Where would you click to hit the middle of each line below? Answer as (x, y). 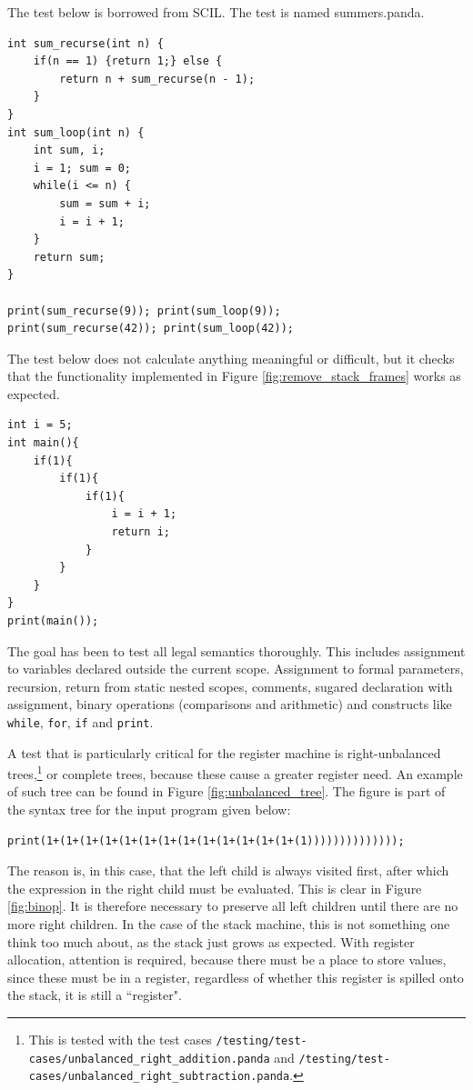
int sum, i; (69, 150)
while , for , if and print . (81, 721)
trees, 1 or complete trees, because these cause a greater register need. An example (235, 772)
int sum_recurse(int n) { (86, 43)
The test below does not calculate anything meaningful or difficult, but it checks (231, 358)
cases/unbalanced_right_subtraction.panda (159, 1077)
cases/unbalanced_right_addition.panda (149, 1059)
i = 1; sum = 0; (82, 168)
